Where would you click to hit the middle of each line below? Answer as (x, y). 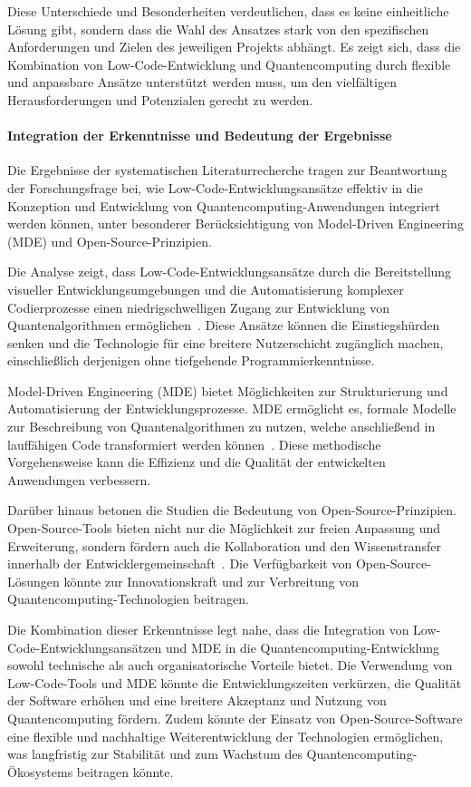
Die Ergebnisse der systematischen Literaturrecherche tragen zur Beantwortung (227, 170)
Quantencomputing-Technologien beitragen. (128, 599)
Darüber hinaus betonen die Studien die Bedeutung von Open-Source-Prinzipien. (232, 510)
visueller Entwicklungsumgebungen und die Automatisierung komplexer (206, 289)
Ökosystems (40, 771)
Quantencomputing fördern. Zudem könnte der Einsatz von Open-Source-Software (235, 718)
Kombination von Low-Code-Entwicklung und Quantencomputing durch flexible (229, 64)
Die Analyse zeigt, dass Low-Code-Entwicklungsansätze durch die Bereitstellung (230, 272)
